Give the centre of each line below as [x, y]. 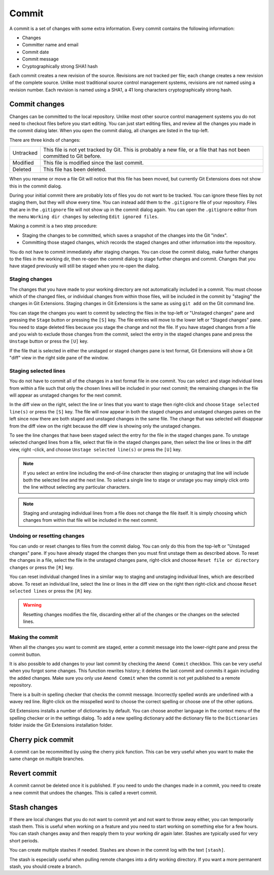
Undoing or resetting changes [47, 536]
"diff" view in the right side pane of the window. [59, 358]
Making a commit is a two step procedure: [53, 226]
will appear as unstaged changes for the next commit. [66, 395]
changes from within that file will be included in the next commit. [91, 520]
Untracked [25, 153]
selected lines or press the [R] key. [51, 591]
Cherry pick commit [41, 740]
